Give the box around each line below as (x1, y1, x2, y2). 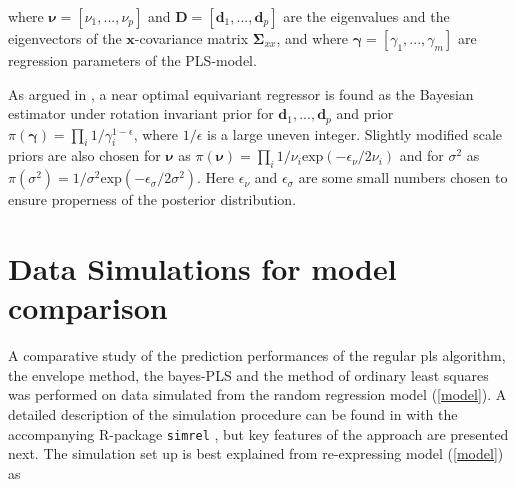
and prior (336, 103, 394, 124)
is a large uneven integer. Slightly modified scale (207, 123, 503, 144)
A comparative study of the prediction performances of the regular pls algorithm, (8, 345, 506, 366)
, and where (276, 28, 348, 48)
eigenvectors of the (8, 28, 122, 48)
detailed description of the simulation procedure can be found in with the (8, 403, 458, 424)
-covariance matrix (134, 28, 249, 48)
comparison (8, 287, 168, 328)
